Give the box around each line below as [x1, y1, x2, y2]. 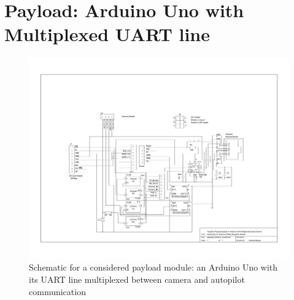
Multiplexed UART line [4, 21, 211, 47]
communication [29, 285, 86, 298]
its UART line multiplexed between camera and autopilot [29, 273, 245, 286]
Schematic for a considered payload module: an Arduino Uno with [29, 261, 278, 274]
